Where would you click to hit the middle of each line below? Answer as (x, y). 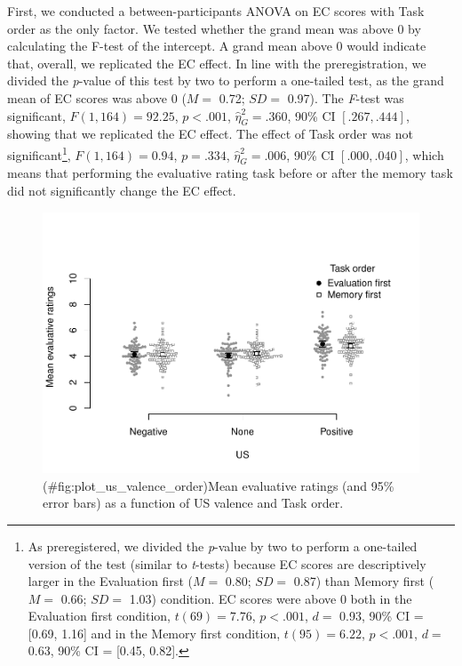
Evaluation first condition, (99, 616)
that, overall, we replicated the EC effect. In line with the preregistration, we (217, 63)
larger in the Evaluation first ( (110, 581)
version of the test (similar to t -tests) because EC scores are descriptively (227, 563)
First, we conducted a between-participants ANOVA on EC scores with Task (216, 11)
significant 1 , (39, 153)
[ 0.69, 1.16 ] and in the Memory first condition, (154, 633)
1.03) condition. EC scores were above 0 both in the (271, 598)
